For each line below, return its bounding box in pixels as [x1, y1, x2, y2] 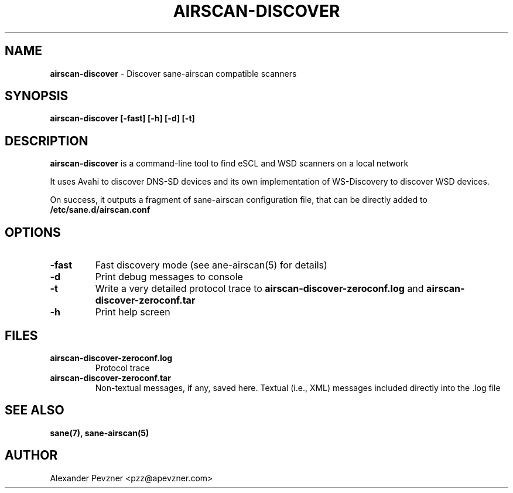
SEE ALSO [5, 403, 64, 418]
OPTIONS [5, 225, 61, 240]
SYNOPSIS [5, 89, 69, 104]
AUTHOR [5, 448, 58, 463]
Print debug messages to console [95, 271, 243, 283]
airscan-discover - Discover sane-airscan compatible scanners [50, 68, 297, 79]
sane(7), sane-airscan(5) [50, 427, 149, 438]
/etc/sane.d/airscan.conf [50, 205, 151, 215]
